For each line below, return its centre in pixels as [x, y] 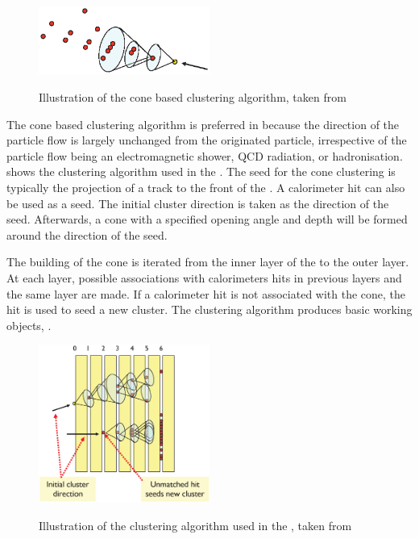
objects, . [29, 325]
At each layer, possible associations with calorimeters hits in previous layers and [204, 278]
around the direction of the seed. [87, 234]
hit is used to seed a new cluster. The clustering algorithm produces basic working [209, 309]
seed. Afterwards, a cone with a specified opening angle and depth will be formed [207, 219]
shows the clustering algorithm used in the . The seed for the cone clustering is [201, 171]
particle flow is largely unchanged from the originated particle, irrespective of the [207, 140]
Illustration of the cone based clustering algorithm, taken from [193, 97]
